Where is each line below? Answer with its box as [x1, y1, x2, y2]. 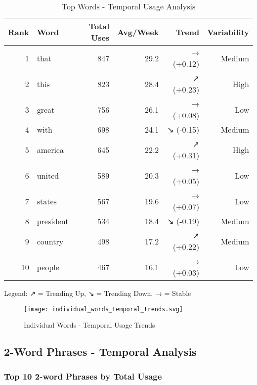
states [37, 195, 57, 207]
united [37, 169, 59, 181]
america [37, 144, 64, 155]
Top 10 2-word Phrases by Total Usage [4, 370, 162, 382]
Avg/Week [117, 26, 159, 38]
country [37, 235, 64, 247]
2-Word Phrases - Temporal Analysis [4, 344, 197, 359]
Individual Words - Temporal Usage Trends [24, 320, 155, 330]
